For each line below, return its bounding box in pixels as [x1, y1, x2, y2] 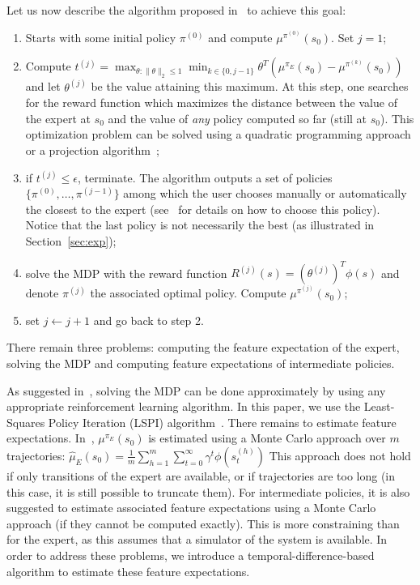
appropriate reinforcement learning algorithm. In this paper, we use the [6, 398, 361, 415]
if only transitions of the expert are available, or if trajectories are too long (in [6, 467, 396, 484]
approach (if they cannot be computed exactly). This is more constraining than [6, 515, 400, 532]
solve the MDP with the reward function [25, 264, 227, 281]
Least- [363, 398, 395, 415]
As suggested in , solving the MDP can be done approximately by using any [6, 382, 386, 399]
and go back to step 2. [93, 311, 204, 328]
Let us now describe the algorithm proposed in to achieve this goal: [6, 2, 346, 18]
